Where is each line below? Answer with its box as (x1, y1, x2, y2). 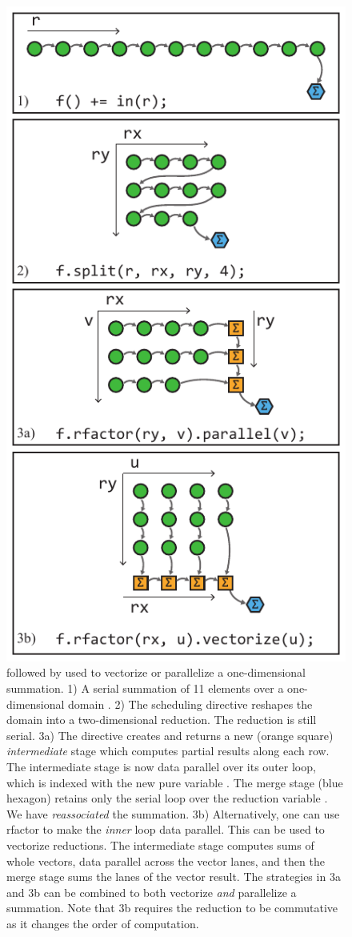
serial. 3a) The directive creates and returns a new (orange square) (6, 726, 334, 743)
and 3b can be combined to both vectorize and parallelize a (6, 883, 297, 900)
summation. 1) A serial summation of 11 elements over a (6, 680, 284, 697)
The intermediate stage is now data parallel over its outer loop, (6, 758, 316, 774)
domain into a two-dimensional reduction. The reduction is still (6, 711, 317, 728)
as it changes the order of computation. (6, 915, 199, 931)
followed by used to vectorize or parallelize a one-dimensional (6, 664, 306, 681)
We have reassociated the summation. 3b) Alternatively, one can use (6, 805, 340, 822)
